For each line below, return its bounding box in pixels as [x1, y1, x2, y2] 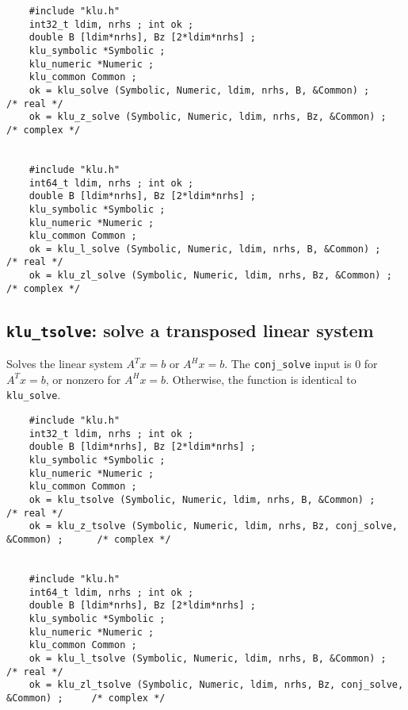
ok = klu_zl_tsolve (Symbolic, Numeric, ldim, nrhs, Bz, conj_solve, [29, 679, 404, 691]
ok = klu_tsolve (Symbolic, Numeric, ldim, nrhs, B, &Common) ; [29, 494, 376, 506]
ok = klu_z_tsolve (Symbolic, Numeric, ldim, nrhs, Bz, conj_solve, [29, 520, 398, 532]
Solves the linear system [6, 355, 123, 372]
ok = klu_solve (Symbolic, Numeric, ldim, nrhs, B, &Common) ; [29, 84, 370, 96]
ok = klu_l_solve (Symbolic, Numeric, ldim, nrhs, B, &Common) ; [29, 243, 381, 255]
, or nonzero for [45, 370, 121, 387]
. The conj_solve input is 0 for [224, 355, 378, 372]
